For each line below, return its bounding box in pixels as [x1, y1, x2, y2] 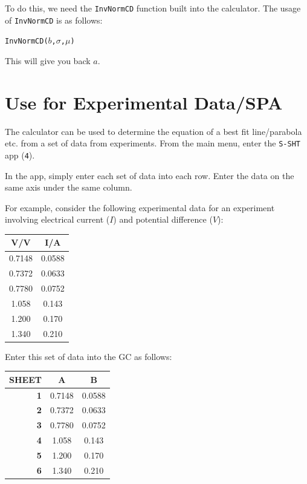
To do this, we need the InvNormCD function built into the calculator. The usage [5, 2, 301, 14]
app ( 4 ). [5, 148, 35, 161]
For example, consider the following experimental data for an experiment [5, 201, 275, 214]
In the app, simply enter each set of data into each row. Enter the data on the [5, 169, 294, 181]
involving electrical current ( [5, 213, 110, 226]
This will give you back [5, 54, 91, 67]
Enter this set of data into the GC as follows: [5, 350, 172, 362]
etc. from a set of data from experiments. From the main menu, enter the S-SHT [5, 137, 300, 149]
